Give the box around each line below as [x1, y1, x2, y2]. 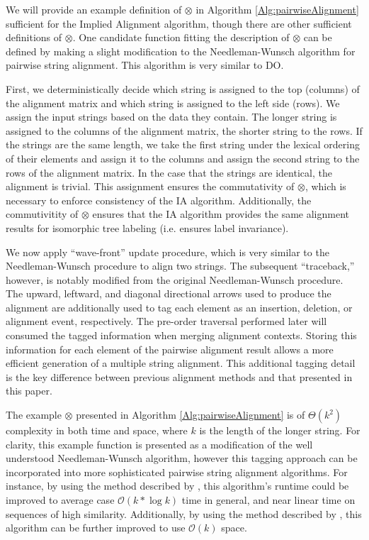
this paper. [6, 383, 52, 398]
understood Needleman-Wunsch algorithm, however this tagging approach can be [6, 451, 358, 465]
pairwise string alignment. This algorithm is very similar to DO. [6, 57, 284, 72]
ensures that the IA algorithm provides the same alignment [92, 206, 349, 221]
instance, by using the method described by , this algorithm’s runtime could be [6, 478, 349, 493]
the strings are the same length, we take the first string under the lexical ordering [6, 137, 360, 152]
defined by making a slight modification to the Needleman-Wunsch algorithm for [6, 43, 356, 58]
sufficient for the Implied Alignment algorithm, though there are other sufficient [6, 16, 352, 31]
